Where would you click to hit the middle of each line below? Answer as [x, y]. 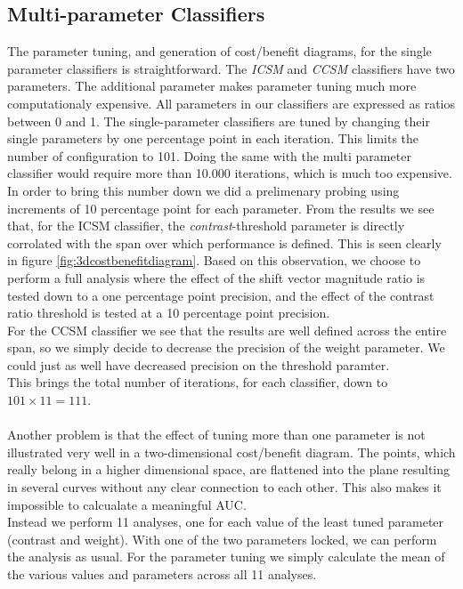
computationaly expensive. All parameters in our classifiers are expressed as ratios [231, 103]
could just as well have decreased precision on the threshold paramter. [199, 364]
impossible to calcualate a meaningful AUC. [127, 504]
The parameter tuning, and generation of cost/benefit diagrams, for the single [219, 51]
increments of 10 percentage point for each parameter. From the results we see [221, 208]
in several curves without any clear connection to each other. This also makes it [224, 487]
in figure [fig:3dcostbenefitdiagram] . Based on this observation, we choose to [214, 260]
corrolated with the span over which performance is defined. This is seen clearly [224, 242]
